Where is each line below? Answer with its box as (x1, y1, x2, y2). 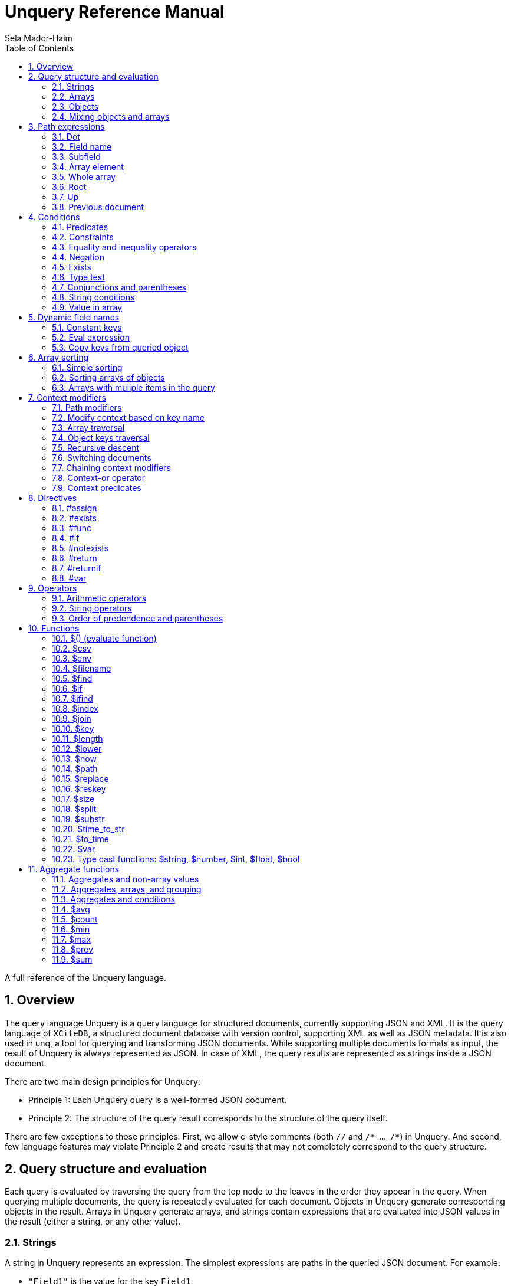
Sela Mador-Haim (5, 32, 72, 43)
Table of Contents (5, 42, 74, 53)
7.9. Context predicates (52, 482, 141, 493)
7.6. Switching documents (52, 452, 151, 463)
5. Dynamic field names (28, 312, 120, 322)
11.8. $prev (52, 944, 93, 954)
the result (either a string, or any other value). (5, 1216, 181, 1227)
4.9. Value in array (52, 302, 123, 312)
